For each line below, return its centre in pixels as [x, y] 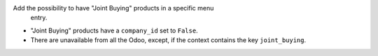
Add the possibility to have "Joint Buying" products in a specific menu [113, 8]
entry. [39, 18]
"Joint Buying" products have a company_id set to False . [114, 30]
